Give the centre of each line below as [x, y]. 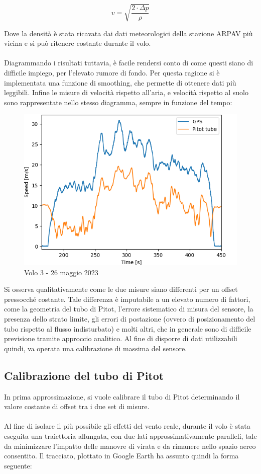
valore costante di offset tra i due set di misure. [77, 406]
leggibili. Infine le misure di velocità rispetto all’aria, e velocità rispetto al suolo [126, 92]
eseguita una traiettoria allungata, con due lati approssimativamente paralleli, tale [130, 436]
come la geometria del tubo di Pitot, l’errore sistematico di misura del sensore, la [129, 309]
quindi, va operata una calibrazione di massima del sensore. [96, 348]
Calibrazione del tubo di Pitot [84, 375]
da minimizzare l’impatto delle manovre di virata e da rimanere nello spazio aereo [130, 446]
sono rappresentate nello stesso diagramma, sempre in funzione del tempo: [118, 102]
